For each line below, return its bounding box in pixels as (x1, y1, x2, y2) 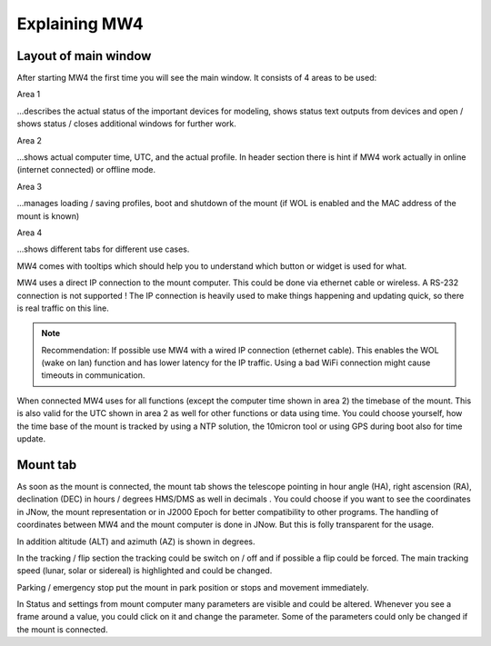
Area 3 (16, 181, 43, 192)
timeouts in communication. (41, 370, 145, 381)
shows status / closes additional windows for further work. (16, 118, 236, 129)
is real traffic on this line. (16, 303, 109, 313)
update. (16, 433, 45, 444)
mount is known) (16, 210, 80, 222)
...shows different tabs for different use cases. (16, 243, 190, 254)
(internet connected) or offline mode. (16, 164, 156, 175)
